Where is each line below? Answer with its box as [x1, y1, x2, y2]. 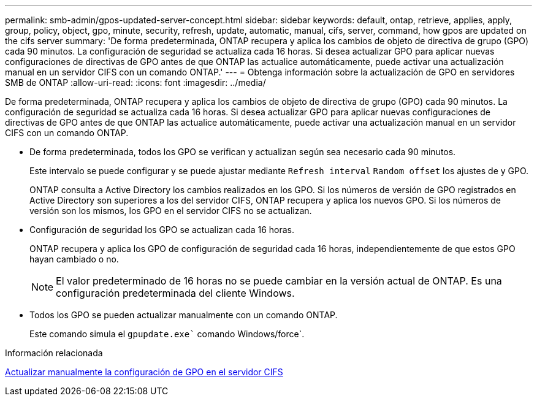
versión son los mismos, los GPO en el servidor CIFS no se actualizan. [29, 205, 312, 216]
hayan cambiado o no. [29, 254, 119, 264]
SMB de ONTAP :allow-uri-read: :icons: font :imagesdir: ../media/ [5, 77, 266, 88]
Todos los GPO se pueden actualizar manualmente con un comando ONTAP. [29, 310, 338, 320]
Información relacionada [5, 348, 103, 358]
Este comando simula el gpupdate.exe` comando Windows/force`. [29, 329, 305, 339]
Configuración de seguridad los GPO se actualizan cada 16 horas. [29, 224, 294, 235]
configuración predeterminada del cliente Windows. [56, 287, 295, 299]
